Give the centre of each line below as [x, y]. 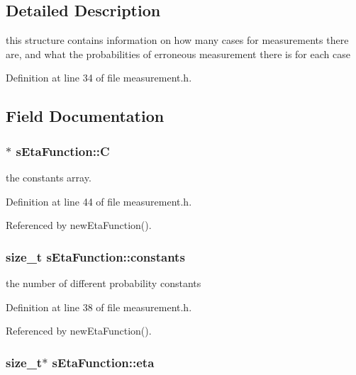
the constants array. [49, 177]
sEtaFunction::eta [103, 362]
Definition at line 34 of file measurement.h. [99, 78]
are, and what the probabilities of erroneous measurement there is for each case [178, 54]
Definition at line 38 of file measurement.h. [99, 307]
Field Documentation [85, 116]
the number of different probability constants [104, 282]
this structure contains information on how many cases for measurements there [177, 40]
